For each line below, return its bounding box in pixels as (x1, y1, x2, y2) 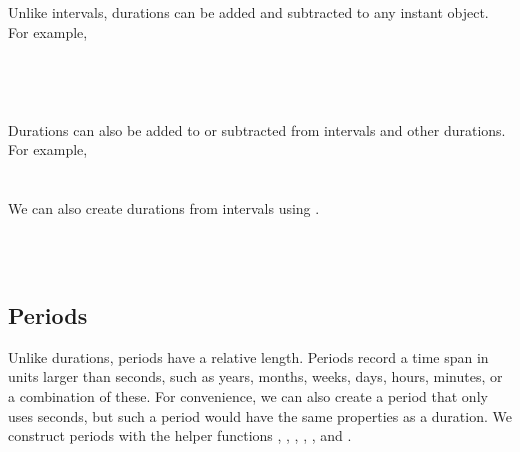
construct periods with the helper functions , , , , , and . (8, 425, 352, 446)
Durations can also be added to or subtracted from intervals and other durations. (8, 119, 506, 140)
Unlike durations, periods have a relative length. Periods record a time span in (8, 346, 489, 367)
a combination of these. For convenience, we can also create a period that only (8, 386, 488, 407)
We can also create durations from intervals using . (8, 197, 320, 218)
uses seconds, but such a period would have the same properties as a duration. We (8, 405, 512, 426)
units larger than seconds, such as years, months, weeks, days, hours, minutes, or (8, 366, 503, 387)
